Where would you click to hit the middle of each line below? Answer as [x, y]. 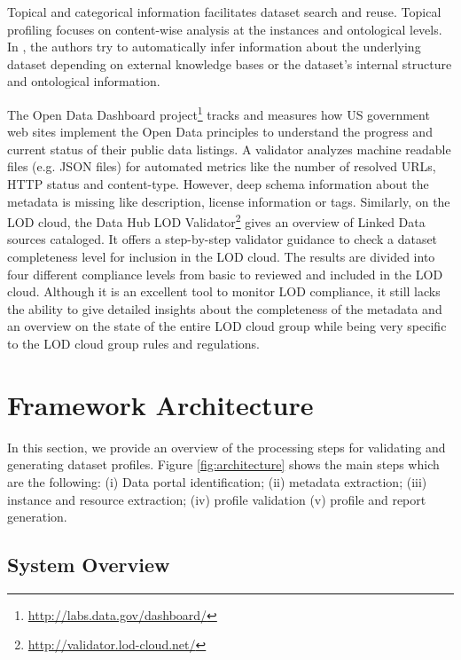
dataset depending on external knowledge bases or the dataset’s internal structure [230, 63]
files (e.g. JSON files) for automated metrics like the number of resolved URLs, [222, 166]
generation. [37, 517]
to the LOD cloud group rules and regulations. [133, 343]
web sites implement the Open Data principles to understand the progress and [220, 132]
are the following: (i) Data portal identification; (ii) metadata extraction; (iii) [217, 481]
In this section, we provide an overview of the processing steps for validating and [227, 447]
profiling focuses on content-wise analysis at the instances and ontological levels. [225, 29]
